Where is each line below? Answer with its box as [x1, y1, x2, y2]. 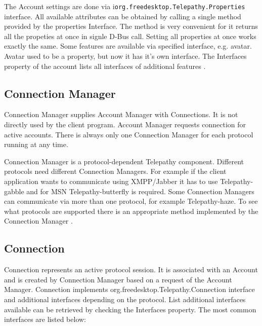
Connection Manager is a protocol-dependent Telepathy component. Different [4, 156, 244, 166]
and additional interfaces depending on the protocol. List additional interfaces [4, 294, 246, 304]
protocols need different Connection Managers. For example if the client [4, 166, 227, 176]
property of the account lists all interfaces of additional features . [4, 60, 206, 71]
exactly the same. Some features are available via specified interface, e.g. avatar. [4, 41, 252, 51]
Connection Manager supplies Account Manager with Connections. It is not [4, 109, 238, 120]
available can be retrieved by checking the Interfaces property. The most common [4, 304, 256, 314]
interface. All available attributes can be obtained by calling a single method [4, 11, 241, 21]
